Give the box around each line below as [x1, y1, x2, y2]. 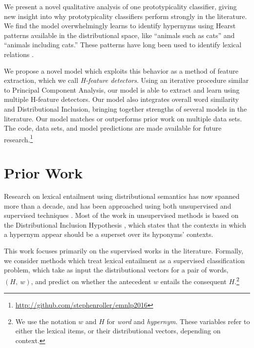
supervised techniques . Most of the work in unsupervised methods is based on [4, 210, 239, 220]
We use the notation [15, 316, 76, 326]
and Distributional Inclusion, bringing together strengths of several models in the [4, 103, 247, 114]
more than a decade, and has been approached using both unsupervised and [4, 200, 232, 211]
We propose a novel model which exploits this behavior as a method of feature [4, 65, 238, 76]
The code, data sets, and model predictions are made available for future [4, 123, 222, 133]
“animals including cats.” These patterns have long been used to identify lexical [4, 39, 242, 50]
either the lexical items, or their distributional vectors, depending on [15, 326, 221, 336]
